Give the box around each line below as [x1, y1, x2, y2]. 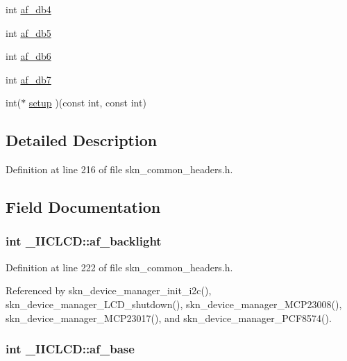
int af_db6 [6, 49, 51, 63]
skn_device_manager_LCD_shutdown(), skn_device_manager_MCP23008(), [6, 296, 342, 311]
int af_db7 [6, 72, 51, 86]
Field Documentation [6, 196, 161, 218]
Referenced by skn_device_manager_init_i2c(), [6, 283, 212, 298]
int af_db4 [6, 2, 51, 16]
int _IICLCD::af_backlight [6, 232, 162, 250]
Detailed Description [6, 129, 158, 151]
